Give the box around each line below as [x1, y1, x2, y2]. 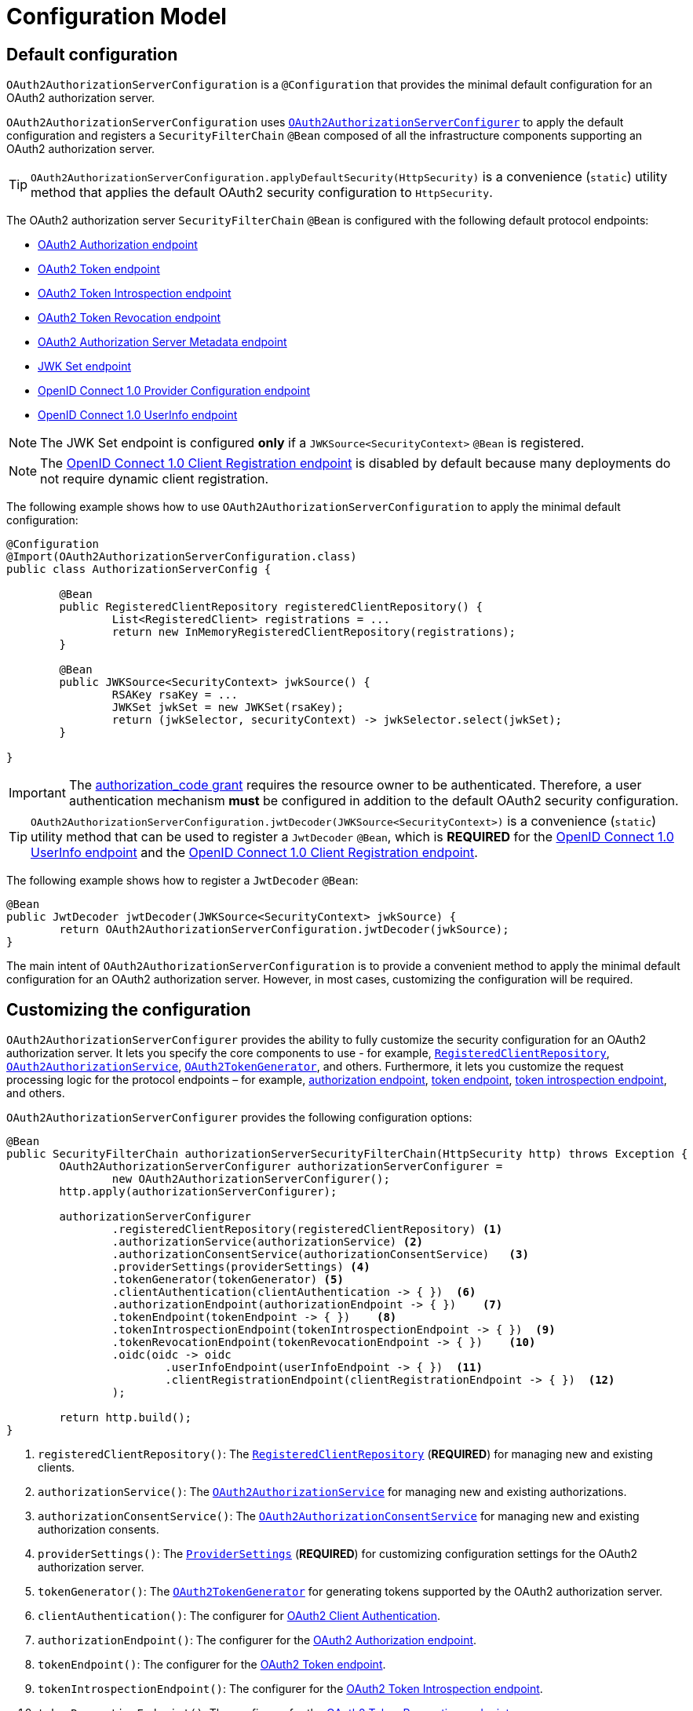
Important [9, 785, 66, 801]
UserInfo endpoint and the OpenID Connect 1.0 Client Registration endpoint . [31, 845, 478, 861]
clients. [38, 1461, 75, 1475]
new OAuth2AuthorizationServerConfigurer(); [111, 1173, 390, 1186]
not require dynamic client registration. [40, 471, 269, 487]
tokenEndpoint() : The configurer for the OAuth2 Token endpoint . [38, 1658, 386, 1672]
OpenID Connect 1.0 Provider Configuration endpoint [38, 384, 311, 398]
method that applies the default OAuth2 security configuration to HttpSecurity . [31, 184, 493, 201]
